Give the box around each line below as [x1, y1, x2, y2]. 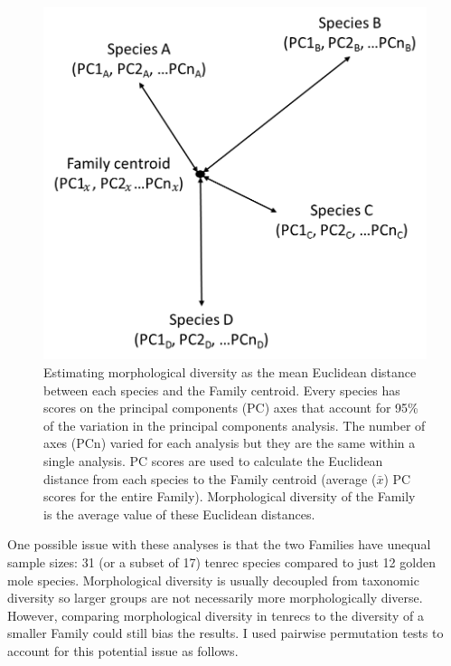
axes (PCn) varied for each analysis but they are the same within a [43, 433, 416, 452]
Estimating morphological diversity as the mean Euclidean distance [43, 362, 417, 381]
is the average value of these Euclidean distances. [43, 504, 315, 523]
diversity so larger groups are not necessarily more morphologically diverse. [7, 588, 423, 607]
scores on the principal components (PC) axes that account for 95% [43, 398, 418, 417]
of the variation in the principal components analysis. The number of [43, 415, 426, 434]
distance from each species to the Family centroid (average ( [43, 469, 377, 488]
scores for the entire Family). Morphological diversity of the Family [43, 487, 416, 506]
